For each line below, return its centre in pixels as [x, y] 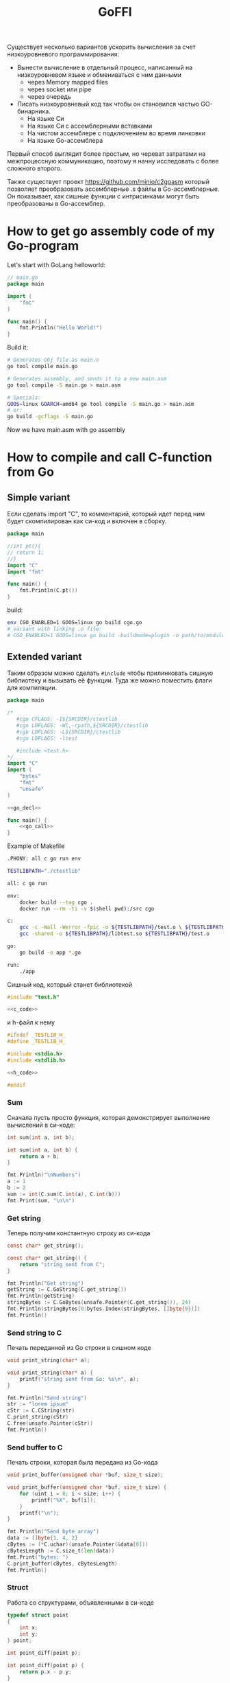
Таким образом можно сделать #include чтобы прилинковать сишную [110, 673]
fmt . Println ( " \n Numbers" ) [44, 1175]
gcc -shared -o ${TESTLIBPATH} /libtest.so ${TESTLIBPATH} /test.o [115, 934]
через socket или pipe [59, 89]
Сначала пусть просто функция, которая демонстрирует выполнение [109, 1117]
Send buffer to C [35, 1447]
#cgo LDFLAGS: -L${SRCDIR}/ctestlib [68, 732]
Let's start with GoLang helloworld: [56, 265]
